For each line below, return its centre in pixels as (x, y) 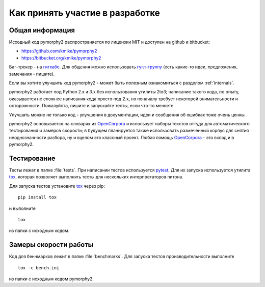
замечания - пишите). (32, 74)
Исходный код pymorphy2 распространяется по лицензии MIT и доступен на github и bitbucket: (109, 42)
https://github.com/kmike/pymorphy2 (59, 51)
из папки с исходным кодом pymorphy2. (52, 279)
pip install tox (37, 197)
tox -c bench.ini (39, 268)
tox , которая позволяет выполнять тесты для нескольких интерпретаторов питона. (96, 177)
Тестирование (32, 158)
